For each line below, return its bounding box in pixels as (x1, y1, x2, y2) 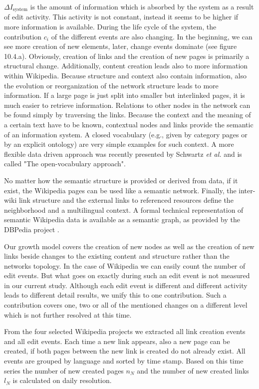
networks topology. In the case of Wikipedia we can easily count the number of (4, 260, 246, 271)
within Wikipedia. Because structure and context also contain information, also (4, 70, 247, 81)
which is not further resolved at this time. (4, 309, 132, 320)
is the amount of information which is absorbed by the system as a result (30, 1, 254, 11)
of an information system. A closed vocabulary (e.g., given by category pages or (4, 129, 248, 139)
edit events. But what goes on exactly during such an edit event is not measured (4, 270, 250, 281)
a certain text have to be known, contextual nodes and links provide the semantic (4, 119, 254, 129)
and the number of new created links (137, 365, 249, 376)
